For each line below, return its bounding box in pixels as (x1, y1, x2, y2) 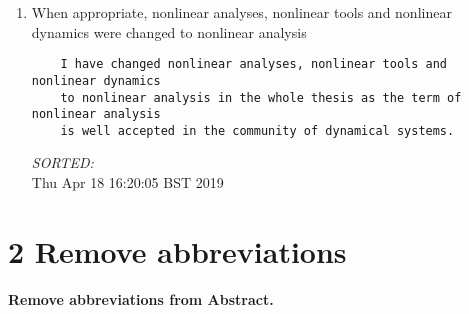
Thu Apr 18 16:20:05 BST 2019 (31, 172, 224, 193)
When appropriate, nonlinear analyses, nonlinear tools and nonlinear (31, 2, 452, 22)
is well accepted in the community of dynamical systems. (60, 123, 455, 138)
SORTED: (31, 152, 94, 173)
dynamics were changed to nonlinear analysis (31, 21, 307, 42)
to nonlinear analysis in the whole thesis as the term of (60, 90, 462, 105)
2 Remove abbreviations (8, 230, 347, 271)
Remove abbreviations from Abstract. (8, 288, 274, 309)
